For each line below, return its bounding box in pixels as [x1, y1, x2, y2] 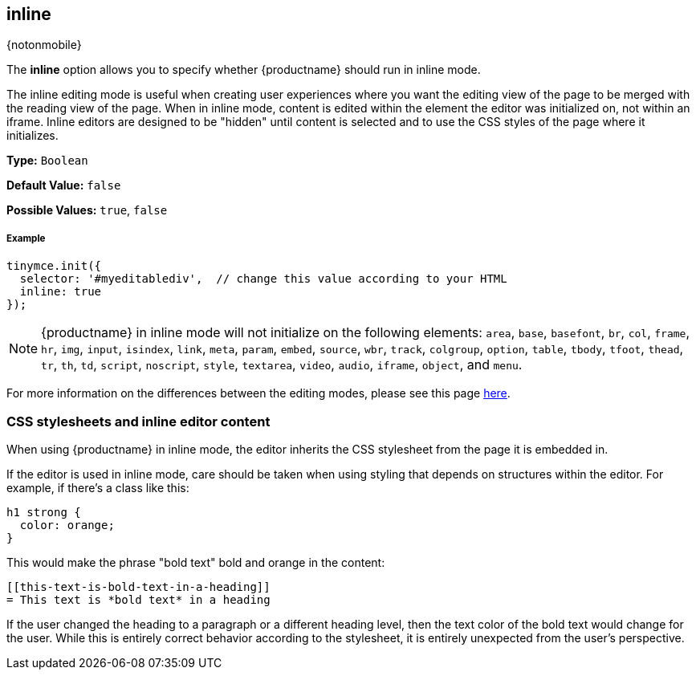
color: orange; [19, 518, 115, 531]
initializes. [6, 128, 59, 143]
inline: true [19, 285, 102, 299]
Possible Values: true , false [6, 203, 168, 218]
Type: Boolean [6, 153, 88, 168]
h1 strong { [6, 505, 81, 519]
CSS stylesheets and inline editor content [6, 413, 271, 430]
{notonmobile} [6, 38, 82, 52]
